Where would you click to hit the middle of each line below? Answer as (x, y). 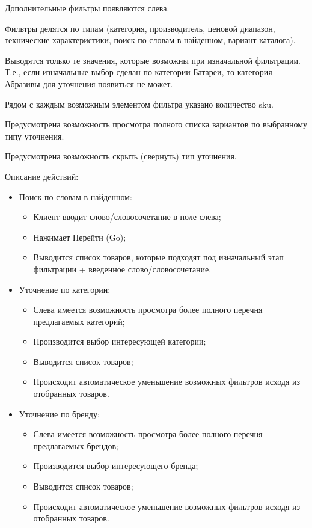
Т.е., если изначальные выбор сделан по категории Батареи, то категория (139, 72)
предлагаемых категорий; (79, 321)
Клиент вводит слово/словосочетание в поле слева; (127, 217)
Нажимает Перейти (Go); (80, 237)
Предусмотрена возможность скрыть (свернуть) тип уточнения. (121, 156)
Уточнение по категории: (65, 289)
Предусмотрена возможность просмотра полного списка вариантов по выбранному (156, 124)
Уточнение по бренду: (59, 413)
